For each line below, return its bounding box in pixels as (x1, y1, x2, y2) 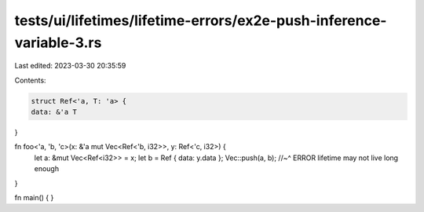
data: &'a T (31, 108, 78, 117)
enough (34, 164, 59, 174)
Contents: (14, 75, 46, 85)
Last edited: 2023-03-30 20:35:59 (14, 61, 126, 71)
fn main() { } (14, 193, 54, 203)
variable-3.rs (14, 34, 102, 51)
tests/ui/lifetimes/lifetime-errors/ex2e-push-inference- (14, 12, 387, 29)
